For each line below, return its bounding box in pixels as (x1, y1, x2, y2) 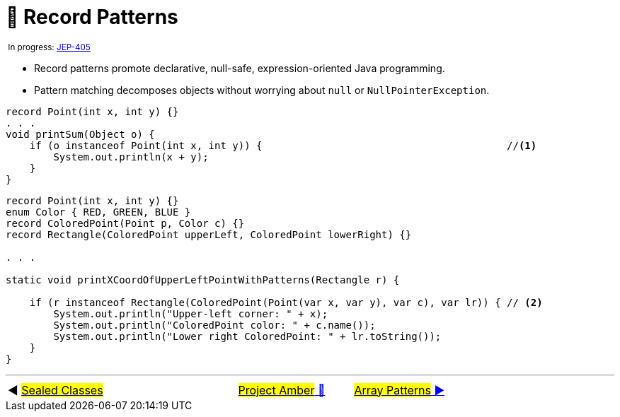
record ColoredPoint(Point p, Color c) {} (6, 217, 245, 229)
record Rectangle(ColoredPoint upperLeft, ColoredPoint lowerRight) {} (6, 228, 412, 240)
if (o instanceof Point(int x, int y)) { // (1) (29, 139, 537, 151)
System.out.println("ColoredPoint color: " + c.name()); (53, 319, 376, 331)
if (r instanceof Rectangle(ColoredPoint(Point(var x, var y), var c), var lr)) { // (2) (29, 296, 543, 308)
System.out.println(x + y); (53, 151, 209, 163)
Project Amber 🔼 (238, 382, 326, 397)
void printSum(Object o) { (6, 128, 155, 140)
